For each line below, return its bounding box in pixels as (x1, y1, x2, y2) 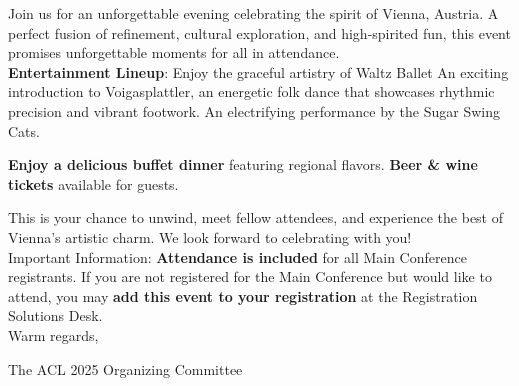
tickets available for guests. (8, 173, 179, 194)
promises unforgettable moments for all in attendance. (8, 42, 340, 63)
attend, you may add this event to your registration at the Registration (8, 285, 478, 306)
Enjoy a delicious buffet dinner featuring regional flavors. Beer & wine (8, 154, 478, 175)
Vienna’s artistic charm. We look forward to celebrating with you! (8, 226, 412, 247)
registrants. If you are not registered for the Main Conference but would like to (8, 266, 492, 287)
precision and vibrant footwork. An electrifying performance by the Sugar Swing (8, 100, 500, 121)
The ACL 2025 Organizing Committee (8, 358, 243, 379)
